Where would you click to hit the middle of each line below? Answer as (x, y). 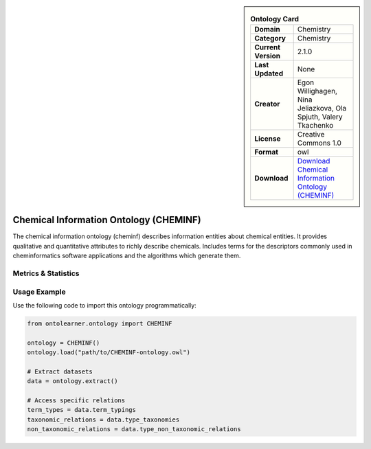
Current (268, 47)
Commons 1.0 (319, 143)
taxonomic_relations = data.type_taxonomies (103, 419)
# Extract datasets (60, 371)
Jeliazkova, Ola (322, 108)
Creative (311, 135)
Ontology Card (274, 19)
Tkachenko (315, 126)
